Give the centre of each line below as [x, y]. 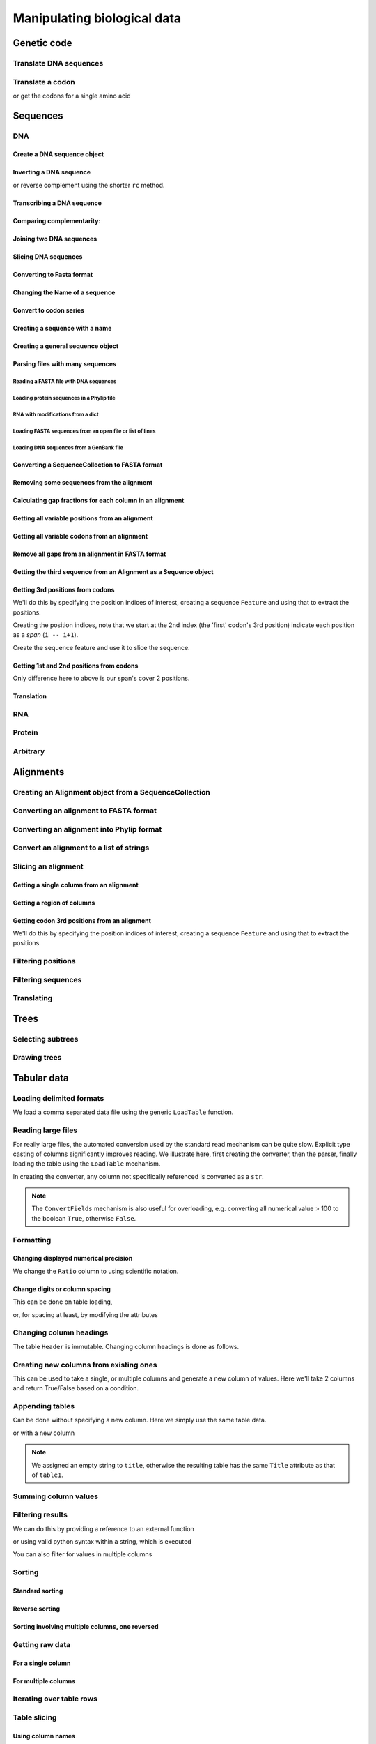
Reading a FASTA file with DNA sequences [65, 381]
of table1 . [48, 1475]
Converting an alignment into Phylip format [87, 829]
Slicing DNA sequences [48, 256]
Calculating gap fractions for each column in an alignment [99, 500]
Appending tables [44, 1406]
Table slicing [35, 1717]
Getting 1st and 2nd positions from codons [76, 666]
